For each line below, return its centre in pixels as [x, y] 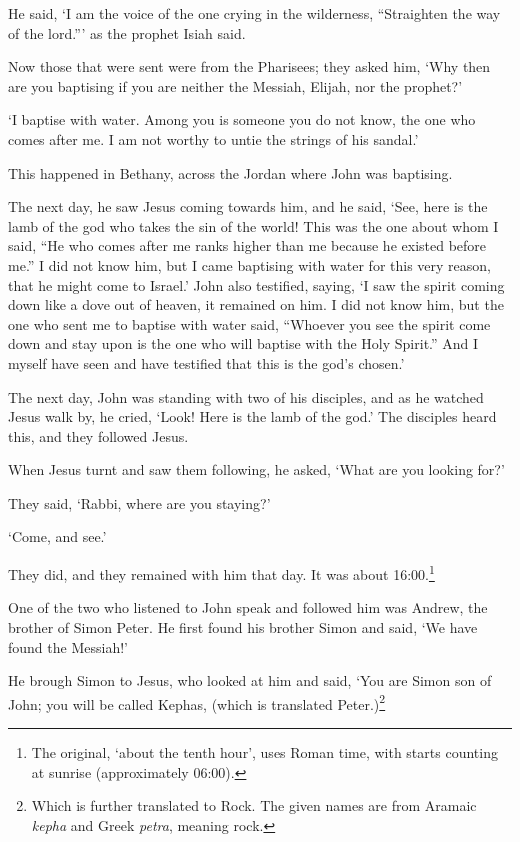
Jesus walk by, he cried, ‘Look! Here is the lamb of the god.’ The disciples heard [252, 416]
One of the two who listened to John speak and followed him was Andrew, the [248, 607]
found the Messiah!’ [68, 646]
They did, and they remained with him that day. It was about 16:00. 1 [221, 572]
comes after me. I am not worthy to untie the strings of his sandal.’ [213, 138]
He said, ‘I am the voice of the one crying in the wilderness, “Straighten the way [254, 13]
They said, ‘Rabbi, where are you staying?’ [139, 502]
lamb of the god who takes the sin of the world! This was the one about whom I [253, 225]
